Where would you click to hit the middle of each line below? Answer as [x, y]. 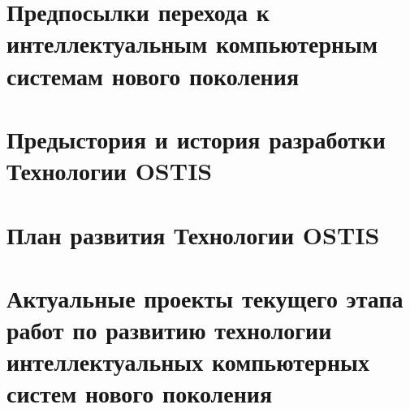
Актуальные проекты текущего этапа [205, 297]
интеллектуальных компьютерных [188, 362]
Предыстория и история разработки [196, 138]
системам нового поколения [153, 75]
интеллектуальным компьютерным [192, 43]
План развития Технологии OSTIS [193, 234]
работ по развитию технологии [169, 330]
